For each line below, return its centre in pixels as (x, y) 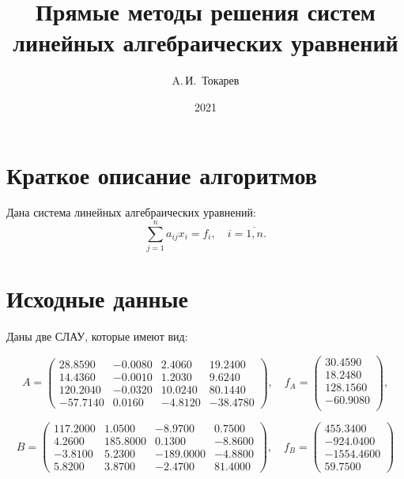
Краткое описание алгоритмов (162, 174)
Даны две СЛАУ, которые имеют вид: (97, 336)
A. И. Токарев (206, 80)
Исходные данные (97, 298)
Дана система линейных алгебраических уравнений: (131, 212)
